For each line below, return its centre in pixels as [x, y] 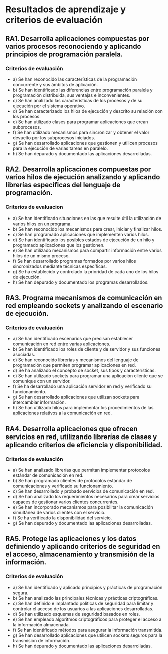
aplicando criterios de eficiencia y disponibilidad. [84, 445]
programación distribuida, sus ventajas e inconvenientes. [71, 95]
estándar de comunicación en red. [48, 475]
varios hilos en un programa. [42, 224]
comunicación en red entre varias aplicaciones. [61, 344]
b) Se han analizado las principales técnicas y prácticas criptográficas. [86, 598]
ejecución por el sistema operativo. [49, 106]
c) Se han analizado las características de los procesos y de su [77, 100]
